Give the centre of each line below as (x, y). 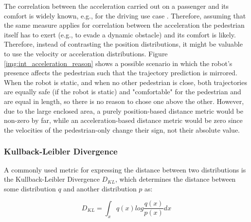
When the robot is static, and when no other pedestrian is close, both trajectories (125, 82)
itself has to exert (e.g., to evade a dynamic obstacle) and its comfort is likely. (120, 34)
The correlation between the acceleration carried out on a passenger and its (117, 6)
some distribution (30, 188)
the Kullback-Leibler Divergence (52, 179)
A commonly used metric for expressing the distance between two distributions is (125, 169)
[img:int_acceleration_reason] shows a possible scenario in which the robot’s (118, 63)
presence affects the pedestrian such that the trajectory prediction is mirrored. (121, 73)
